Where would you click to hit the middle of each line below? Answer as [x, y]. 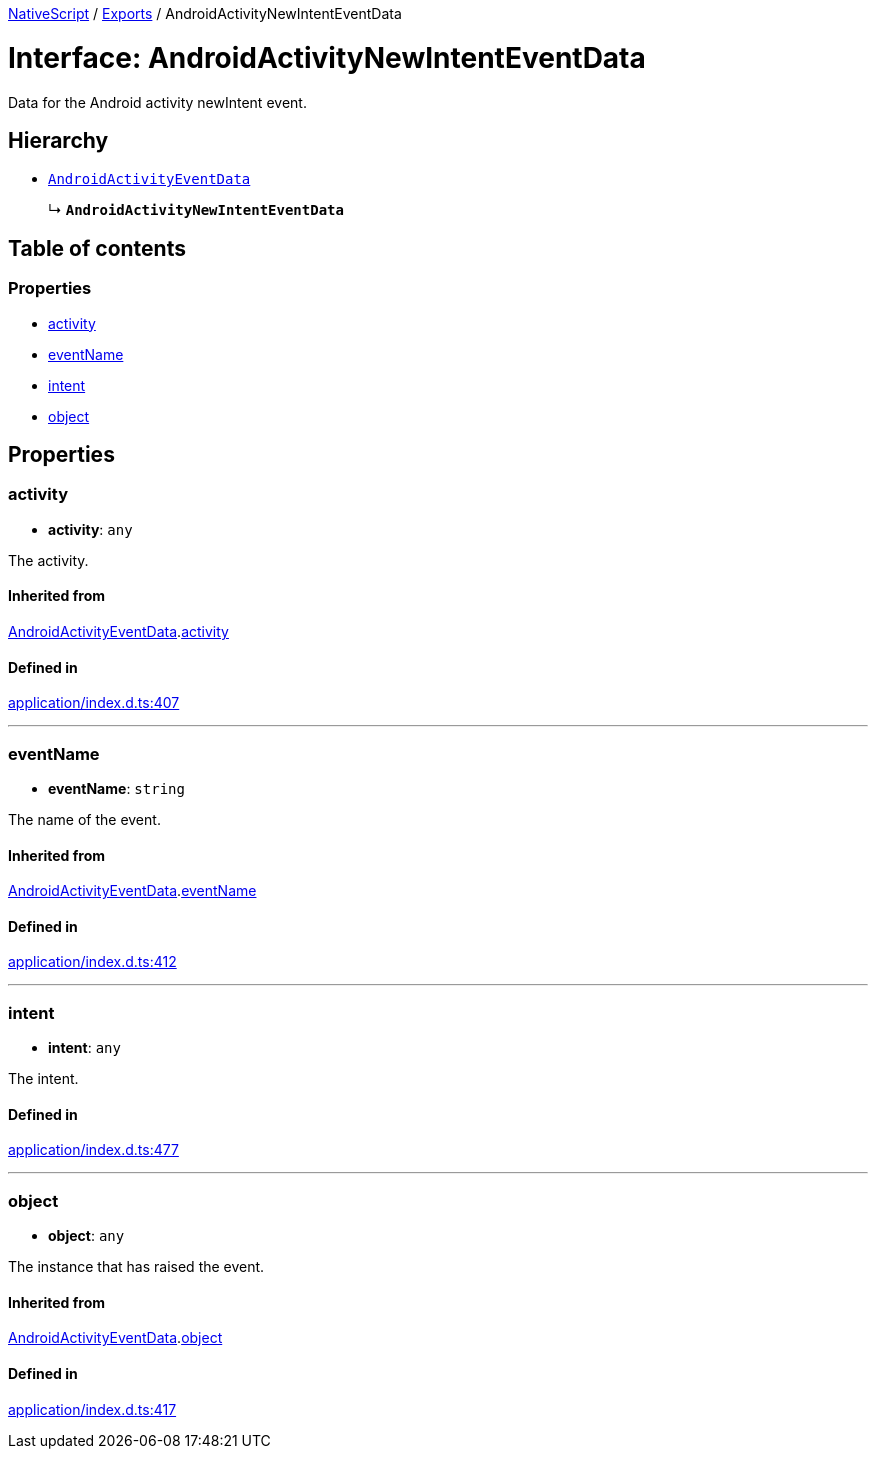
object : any [86, 1236]
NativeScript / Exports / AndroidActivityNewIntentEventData [205, 13]
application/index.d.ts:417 [92, 1409]
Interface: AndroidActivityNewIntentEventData [327, 57]
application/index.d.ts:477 [93, 1150]
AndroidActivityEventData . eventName [132, 891]
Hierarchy [58, 140]
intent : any [84, 1048]
